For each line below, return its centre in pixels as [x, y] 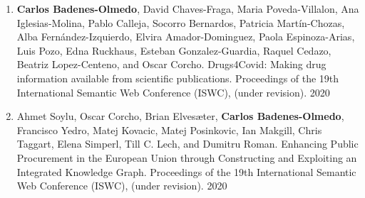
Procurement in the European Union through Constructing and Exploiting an [187, 157]
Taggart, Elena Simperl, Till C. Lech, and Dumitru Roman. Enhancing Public [187, 144]
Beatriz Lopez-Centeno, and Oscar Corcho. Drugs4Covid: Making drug [171, 64]
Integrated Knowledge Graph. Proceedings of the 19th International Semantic [186, 171]
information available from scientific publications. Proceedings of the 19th [178, 78]
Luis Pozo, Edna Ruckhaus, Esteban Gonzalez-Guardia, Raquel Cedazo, [174, 50]
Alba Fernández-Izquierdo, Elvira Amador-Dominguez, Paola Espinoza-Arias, [186, 37]
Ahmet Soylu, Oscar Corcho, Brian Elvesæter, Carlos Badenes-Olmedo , [180, 116]
